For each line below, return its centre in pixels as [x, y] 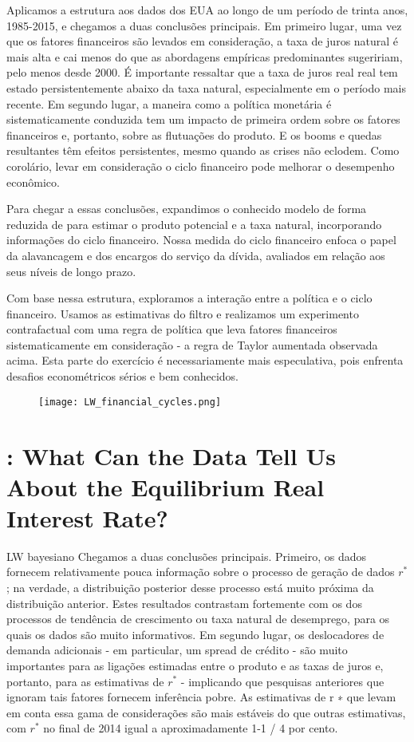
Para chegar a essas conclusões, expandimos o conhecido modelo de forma [187, 209]
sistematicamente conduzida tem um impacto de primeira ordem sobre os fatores [203, 119]
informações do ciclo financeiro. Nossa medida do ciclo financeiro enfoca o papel [201, 240]
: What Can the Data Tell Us [171, 455]
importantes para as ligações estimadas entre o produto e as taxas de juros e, [195, 665]
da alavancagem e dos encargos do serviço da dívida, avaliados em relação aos [196, 255]
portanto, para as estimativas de [85, 681]
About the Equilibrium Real [166, 486]
